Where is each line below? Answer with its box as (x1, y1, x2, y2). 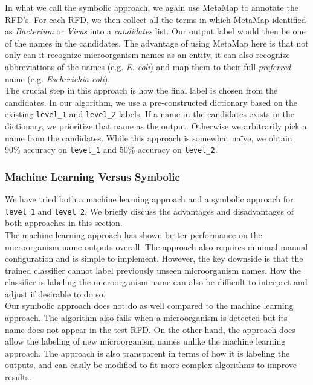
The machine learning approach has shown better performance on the (5, 228, 262, 241)
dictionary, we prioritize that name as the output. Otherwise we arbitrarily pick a (5, 120, 307, 132)
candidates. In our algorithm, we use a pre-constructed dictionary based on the (5, 95, 297, 108)
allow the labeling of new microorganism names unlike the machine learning (5, 335, 286, 348)
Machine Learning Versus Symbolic (5, 169, 180, 184)
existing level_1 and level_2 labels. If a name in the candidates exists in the (5, 108, 295, 120)
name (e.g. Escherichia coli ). (5, 72, 111, 85)
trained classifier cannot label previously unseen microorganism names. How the (5, 264, 301, 276)
